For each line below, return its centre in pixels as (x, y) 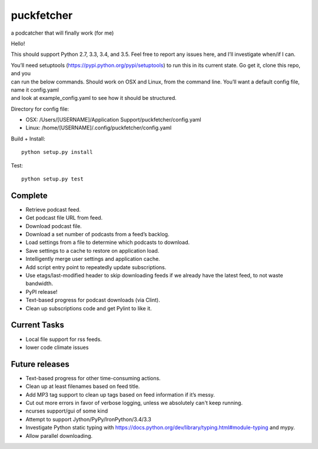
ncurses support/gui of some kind (67, 411)
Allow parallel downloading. (59, 435)
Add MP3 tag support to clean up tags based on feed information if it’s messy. (120, 394)
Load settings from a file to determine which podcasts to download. (108, 242)
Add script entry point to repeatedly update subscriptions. (96, 267)
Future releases (40, 364)
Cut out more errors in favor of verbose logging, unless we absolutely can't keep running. (134, 403)
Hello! (18, 43)
